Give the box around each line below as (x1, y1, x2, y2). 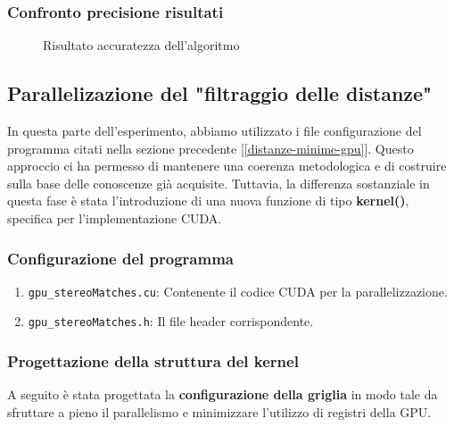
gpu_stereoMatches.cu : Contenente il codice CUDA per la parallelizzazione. (28, 281, 448, 300)
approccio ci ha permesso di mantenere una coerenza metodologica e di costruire (7, 156, 447, 175)
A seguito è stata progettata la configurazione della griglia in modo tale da (7, 385, 438, 404)
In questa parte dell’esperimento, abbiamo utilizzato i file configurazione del (7, 121, 422, 140)
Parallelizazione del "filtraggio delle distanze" (7, 80, 433, 107)
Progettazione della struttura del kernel (7, 350, 299, 373)
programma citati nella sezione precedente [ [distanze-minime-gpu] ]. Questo (7, 138, 414, 157)
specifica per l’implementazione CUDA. (7, 208, 222, 227)
